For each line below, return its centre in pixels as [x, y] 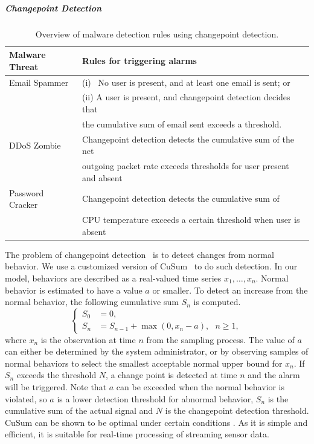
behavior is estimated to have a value [74, 290]
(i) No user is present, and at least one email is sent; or [186, 82]
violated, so [26, 398]
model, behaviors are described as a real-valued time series [113, 278]
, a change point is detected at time [171, 375]
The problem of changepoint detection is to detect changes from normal [139, 254]
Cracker [24, 204]
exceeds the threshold [56, 375]
